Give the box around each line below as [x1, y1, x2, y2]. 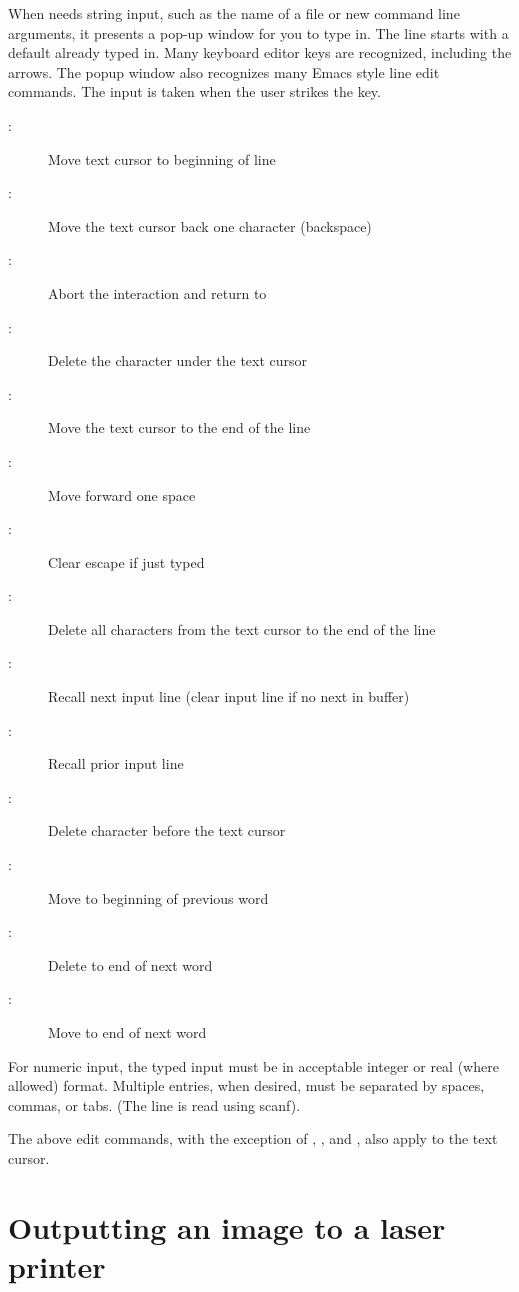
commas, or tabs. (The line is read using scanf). [8, 1094, 301, 1115]
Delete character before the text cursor [48, 820, 286, 841]
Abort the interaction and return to [48, 282, 267, 303]
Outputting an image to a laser [8, 1206, 446, 1247]
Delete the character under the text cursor [48, 350, 308, 371]
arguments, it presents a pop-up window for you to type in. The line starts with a [8, 22, 509, 43]
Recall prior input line [48, 753, 184, 774]
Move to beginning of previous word [48, 887, 269, 908]
